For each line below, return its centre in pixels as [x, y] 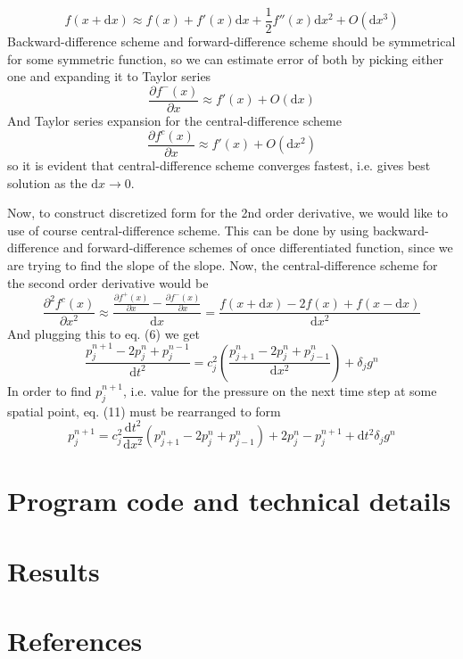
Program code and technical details [229, 501]
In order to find [50, 390]
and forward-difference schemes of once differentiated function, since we [258, 247]
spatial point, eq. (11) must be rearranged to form [144, 411]
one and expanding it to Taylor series [109, 76]
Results [54, 570]
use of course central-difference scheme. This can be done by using [188, 230]
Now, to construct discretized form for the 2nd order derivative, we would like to [227, 213]
